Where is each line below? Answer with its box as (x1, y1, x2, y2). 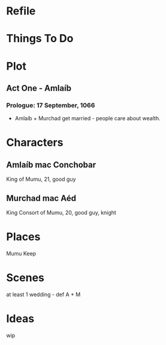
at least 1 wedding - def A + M (6, 290, 81, 298)
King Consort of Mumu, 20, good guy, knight (6, 209, 117, 216)
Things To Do (6, 32, 74, 46)
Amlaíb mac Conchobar (6, 159, 96, 169)
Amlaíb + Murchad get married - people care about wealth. (14, 115, 161, 122)
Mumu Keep (6, 250, 37, 257)
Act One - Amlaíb (6, 83, 72, 93)
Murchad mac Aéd (6, 193, 77, 203)
